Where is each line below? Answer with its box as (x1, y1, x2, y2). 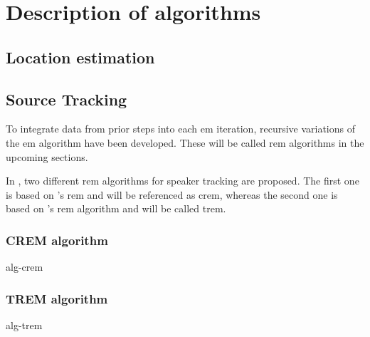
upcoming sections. (6, 149, 88, 164)
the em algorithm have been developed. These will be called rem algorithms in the (6, 135, 364, 150)
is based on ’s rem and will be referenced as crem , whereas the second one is (6, 187, 338, 202)
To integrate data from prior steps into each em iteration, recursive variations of (6, 121, 356, 136)
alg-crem (6, 259, 43, 274)
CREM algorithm (6, 231, 108, 249)
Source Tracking (6, 88, 127, 110)
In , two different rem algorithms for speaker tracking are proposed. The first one (6, 173, 359, 188)
